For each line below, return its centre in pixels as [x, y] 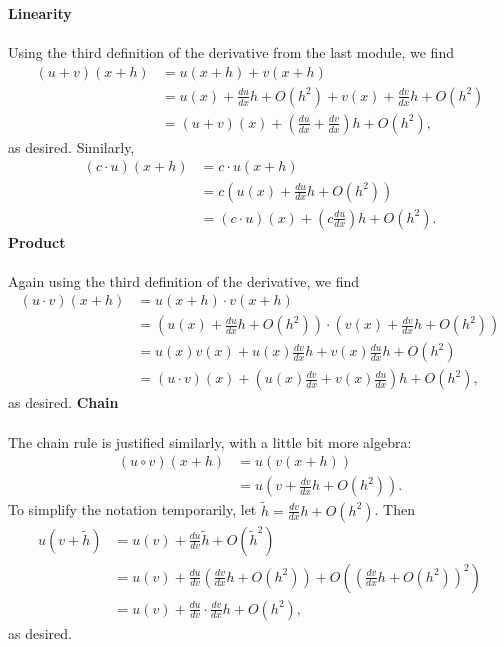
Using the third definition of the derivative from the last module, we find [231, 52]
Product [37, 241]
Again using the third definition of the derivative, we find [183, 280]
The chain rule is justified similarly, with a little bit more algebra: [210, 441]
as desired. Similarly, [71, 146]
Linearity [40, 13]
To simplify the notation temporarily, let [132, 509]
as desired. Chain [63, 402]
